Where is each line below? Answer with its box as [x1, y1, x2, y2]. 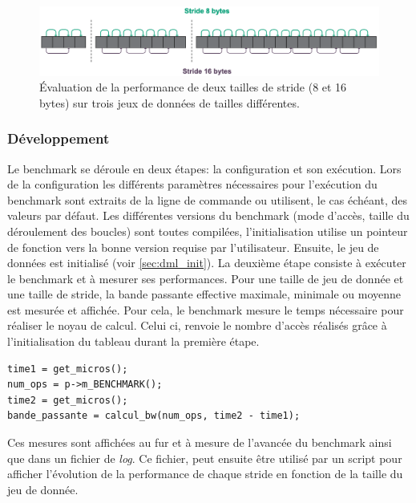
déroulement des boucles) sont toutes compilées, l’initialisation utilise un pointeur [7, 222, 408, 239]
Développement [7, 128, 110, 148]
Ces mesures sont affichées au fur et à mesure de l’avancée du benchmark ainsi [7, 434, 392, 451]
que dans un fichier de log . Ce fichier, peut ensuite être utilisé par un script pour [7, 449, 402, 466]
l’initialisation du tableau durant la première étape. [7, 333, 260, 350]
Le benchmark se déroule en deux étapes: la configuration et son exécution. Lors [7, 160, 402, 176]
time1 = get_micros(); [7, 363, 128, 375]
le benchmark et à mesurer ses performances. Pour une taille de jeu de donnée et [7, 270, 404, 286]
